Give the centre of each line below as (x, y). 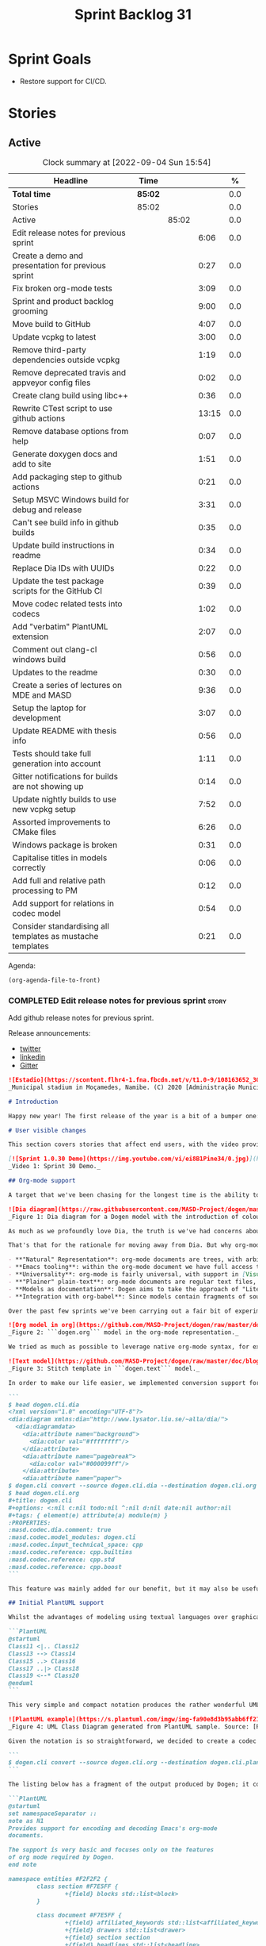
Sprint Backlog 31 (133, 15)
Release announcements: (49, 1033)
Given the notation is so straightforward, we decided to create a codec (133, 1741)
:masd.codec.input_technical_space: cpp (76, 1545)
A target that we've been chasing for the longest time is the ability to (134, 1195)
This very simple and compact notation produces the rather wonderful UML (134, 1705)
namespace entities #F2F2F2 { (58, 1879)
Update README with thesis (65, 730)
